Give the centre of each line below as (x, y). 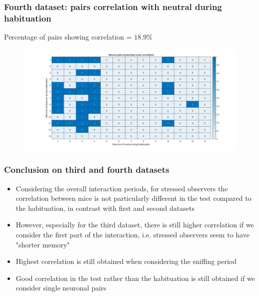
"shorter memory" (43, 244)
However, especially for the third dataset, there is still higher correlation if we (135, 225)
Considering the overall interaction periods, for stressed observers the (122, 188)
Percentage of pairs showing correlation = (68, 37)
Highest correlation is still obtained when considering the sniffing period (126, 261)
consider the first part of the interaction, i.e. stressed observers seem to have (132, 234)
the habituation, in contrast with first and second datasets (105, 208)
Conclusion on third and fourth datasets (87, 170)
